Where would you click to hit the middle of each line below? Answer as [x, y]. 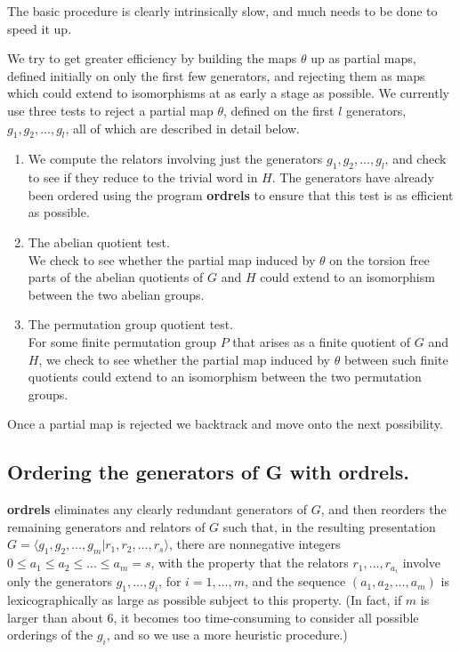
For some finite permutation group [122, 341]
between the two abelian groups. [116, 294]
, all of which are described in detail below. [182, 128]
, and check [416, 159]
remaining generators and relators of [106, 526]
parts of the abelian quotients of [116, 277]
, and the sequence [295, 581]
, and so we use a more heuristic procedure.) [227, 635]
